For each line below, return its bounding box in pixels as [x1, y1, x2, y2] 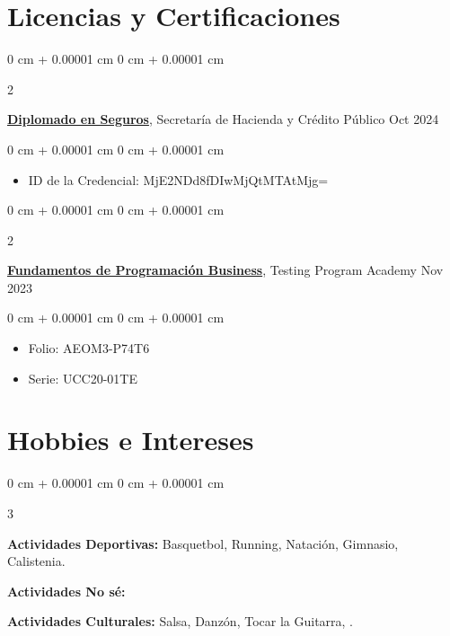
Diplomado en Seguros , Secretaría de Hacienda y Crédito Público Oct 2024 [7, 110, 439, 128]
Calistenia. [7, 552, 66, 570]
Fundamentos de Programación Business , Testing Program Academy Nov [7, 261, 444, 279]
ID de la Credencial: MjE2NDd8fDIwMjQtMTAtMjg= [28, 170, 329, 189]
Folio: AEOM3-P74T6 [28, 339, 150, 358]
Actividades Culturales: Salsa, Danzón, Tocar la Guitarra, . [7, 612, 353, 631]
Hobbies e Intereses [7, 421, 254, 458]
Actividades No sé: [7, 581, 126, 600]
